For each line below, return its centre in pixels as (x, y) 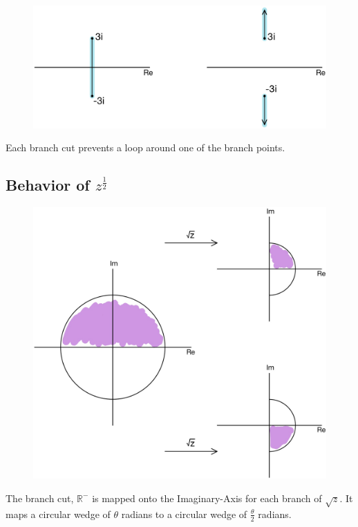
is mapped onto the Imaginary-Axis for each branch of (207, 498)
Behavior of (48, 185)
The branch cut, (40, 498)
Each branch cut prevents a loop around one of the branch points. (145, 147)
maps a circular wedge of (58, 514)
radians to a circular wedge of (184, 514)
